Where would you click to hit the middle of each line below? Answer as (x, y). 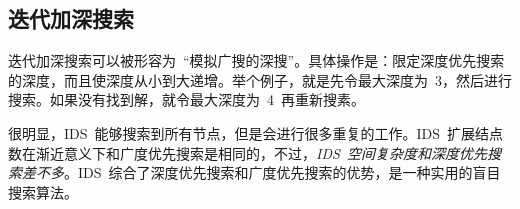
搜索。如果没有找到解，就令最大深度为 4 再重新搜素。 (186, 99)
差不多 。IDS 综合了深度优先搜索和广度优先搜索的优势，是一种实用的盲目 (261, 172)
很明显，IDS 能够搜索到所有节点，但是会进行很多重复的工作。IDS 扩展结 (249, 132)
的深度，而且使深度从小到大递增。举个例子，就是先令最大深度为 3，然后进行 (260, 79)
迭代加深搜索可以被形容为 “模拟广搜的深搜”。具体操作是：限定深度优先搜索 (256, 60)
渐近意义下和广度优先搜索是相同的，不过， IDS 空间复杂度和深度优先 (261, 152)
